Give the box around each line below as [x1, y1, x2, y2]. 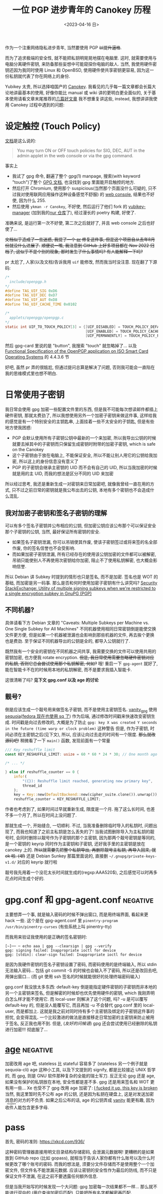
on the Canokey [12, 447, 44, 453]
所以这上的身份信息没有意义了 [18, 458, 79, 464]
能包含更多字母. [17, 1104, 49, 1111]
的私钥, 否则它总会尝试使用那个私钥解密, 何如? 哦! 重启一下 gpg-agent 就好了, [5, 661, 158, 666]
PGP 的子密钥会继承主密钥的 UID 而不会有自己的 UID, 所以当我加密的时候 [12, 465, 158, 471]
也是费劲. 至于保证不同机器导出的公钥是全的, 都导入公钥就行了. [5, 638, 130, 644]
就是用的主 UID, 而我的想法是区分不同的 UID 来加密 [12, 471, 114, 476]
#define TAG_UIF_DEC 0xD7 [5, 293, 57, 298]
